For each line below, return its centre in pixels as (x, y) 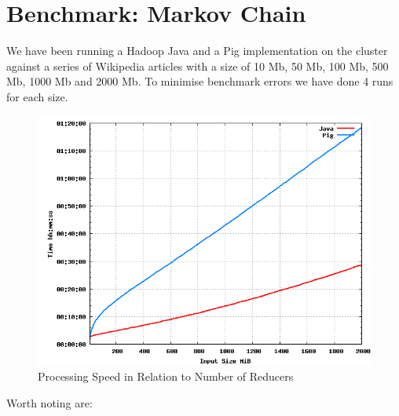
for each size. (37, 96)
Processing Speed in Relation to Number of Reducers (166, 376)
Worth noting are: (49, 402)
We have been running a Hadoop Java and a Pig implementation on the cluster (197, 51)
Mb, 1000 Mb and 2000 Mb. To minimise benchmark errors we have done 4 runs (200, 81)
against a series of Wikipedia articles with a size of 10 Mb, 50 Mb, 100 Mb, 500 (198, 66)
